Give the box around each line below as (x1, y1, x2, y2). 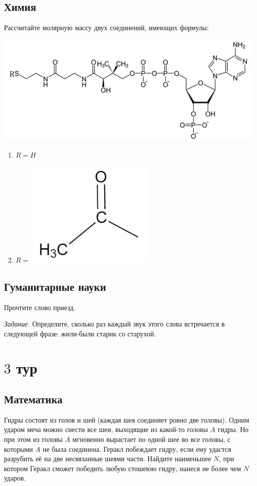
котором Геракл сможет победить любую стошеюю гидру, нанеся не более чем (4, 463, 241, 473)
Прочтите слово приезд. (4, 302, 76, 312)
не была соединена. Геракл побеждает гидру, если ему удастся (43, 443, 231, 454)
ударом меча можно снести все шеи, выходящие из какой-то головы (4, 424, 208, 434)
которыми (4, 443, 33, 454)
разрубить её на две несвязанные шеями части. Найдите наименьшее (4, 453, 212, 464)
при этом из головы (4, 434, 63, 444)
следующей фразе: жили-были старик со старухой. (4, 328, 156, 338)
